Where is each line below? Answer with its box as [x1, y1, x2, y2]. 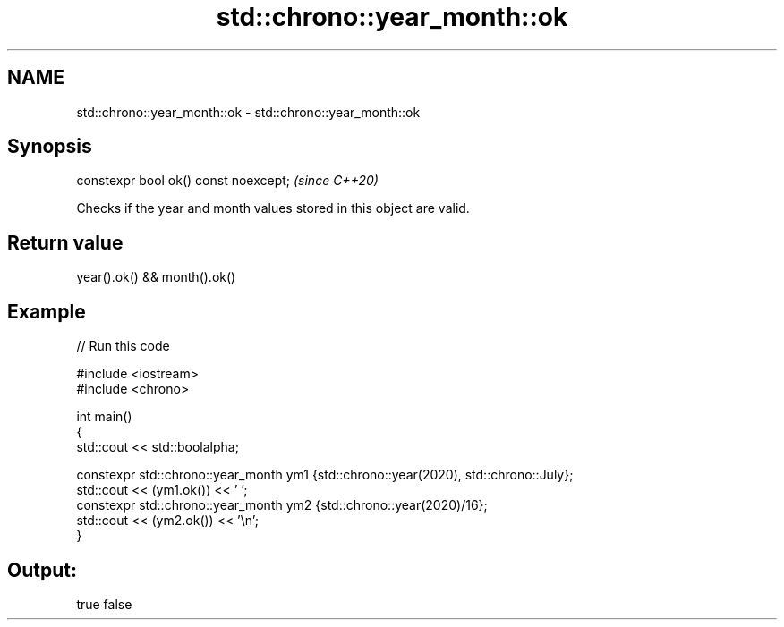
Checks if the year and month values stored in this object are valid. [76, 200, 470, 216]
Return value [7, 231, 124, 254]
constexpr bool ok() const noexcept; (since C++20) [76, 173, 379, 189]
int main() [76, 409, 132, 425]
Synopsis [7, 135, 92, 158]
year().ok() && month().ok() [76, 269, 236, 285]
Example [7, 300, 86, 323]
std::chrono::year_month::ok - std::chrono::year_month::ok [76, 104, 421, 120]
